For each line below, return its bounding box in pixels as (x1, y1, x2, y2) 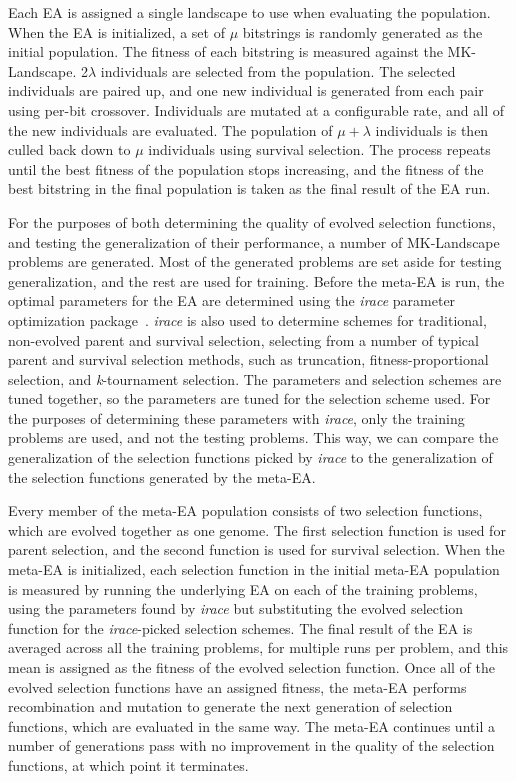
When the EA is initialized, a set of (8, 21, 225, 42)
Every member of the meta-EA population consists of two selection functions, (8, 500, 483, 521)
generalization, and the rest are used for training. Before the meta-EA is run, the (8, 270, 505, 291)
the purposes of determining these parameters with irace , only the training (8, 407, 465, 428)
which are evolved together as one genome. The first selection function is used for (8, 519, 506, 540)
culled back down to (8, 139, 131, 160)
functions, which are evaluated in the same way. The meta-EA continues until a (8, 715, 495, 736)
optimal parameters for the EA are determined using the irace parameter (8, 290, 456, 311)
